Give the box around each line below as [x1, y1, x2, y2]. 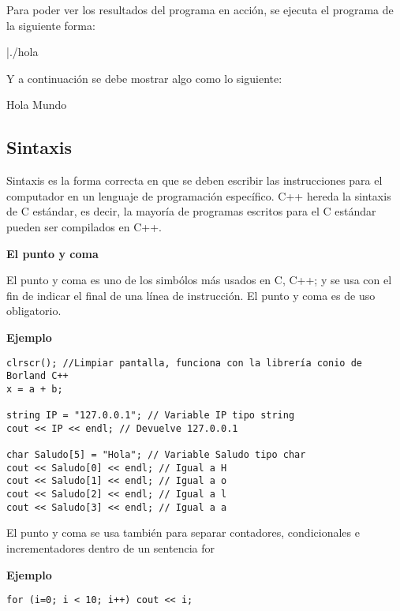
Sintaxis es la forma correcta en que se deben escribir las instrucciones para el [6, 172, 383, 189]
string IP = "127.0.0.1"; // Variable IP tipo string [6, 410, 295, 422]
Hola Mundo [6, 96, 67, 113]
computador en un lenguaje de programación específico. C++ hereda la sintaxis [6, 187, 391, 204]
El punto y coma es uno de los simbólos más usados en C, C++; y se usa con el [6, 272, 392, 288]
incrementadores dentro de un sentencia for [6, 539, 215, 556]
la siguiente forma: [6, 17, 95, 33]
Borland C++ [6, 370, 69, 382]
